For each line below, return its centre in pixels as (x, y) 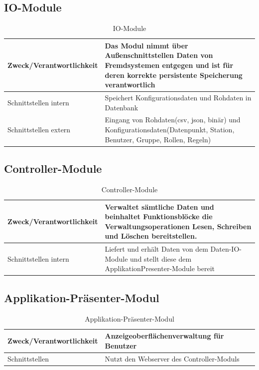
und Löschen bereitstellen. (151, 236)
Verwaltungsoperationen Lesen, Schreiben (178, 226)
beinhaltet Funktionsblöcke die (159, 216)
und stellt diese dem (161, 258)
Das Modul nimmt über (146, 45)
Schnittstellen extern (39, 130)
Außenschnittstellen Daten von (159, 55)
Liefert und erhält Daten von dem (156, 249)
